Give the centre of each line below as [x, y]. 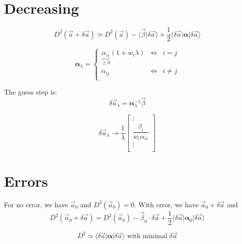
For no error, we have [36, 204]
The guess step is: [31, 92]
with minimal [147, 236]
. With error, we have [166, 204]
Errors [26, 181]
